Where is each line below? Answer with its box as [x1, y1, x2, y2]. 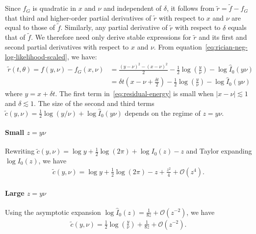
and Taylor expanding [186, 146, 252, 156]
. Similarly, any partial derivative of [60, 22, 168, 32]
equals [228, 22, 247, 32]
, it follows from [166, 3, 214, 13]
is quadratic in [32, 3, 76, 13]
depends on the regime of [125, 107, 201, 118]
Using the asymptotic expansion [5, 207, 101, 217]
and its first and [199, 32, 247, 42]
